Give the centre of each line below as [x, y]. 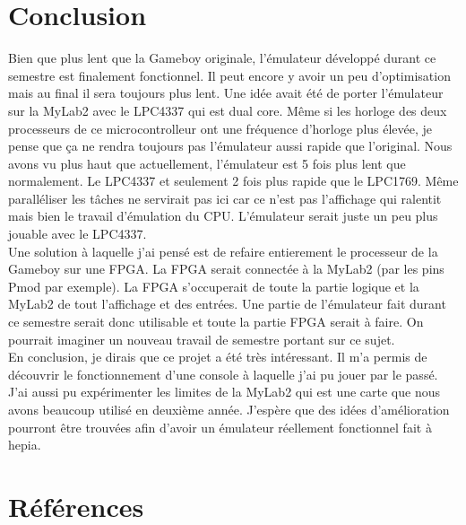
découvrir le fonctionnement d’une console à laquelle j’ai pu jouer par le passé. [223, 374]
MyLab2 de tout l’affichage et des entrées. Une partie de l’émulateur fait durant [227, 304]
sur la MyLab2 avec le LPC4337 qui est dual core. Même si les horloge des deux [228, 110]
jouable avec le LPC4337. [78, 234]
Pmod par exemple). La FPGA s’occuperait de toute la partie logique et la [214, 286]
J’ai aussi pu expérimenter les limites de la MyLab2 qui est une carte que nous [224, 392]
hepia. [25, 445]
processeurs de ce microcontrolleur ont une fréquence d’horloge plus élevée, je [220, 128]
